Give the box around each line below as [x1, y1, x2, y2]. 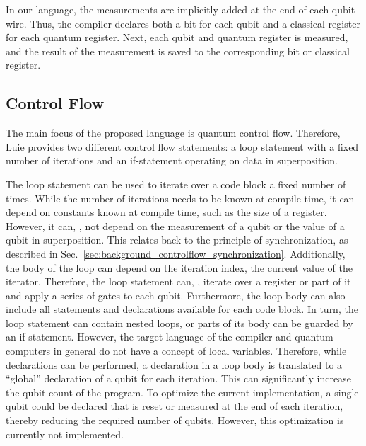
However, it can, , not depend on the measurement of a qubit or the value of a [6, 218, 345, 233]
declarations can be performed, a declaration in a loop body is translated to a [6, 357, 343, 372]
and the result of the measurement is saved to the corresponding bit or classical [6, 43, 350, 58]
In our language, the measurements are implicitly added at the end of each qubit [6, 2, 355, 16]
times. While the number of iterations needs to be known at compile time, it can [6, 190, 355, 205]
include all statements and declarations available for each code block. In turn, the [6, 302, 358, 316]
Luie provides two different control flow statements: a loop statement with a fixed [6, 139, 359, 154]
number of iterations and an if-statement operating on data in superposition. [6, 153, 338, 168]
